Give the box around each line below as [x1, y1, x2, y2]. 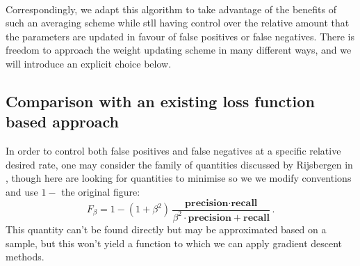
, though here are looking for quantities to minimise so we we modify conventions [6, 171, 352, 185]
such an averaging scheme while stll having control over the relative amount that [6, 15, 350, 30]
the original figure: [61, 184, 140, 198]
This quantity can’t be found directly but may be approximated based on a [6, 221, 327, 236]
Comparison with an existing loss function [6, 90, 315, 111]
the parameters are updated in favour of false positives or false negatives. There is [6, 29, 355, 43]
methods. [6, 249, 44, 264]
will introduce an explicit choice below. [6, 56, 172, 70]
